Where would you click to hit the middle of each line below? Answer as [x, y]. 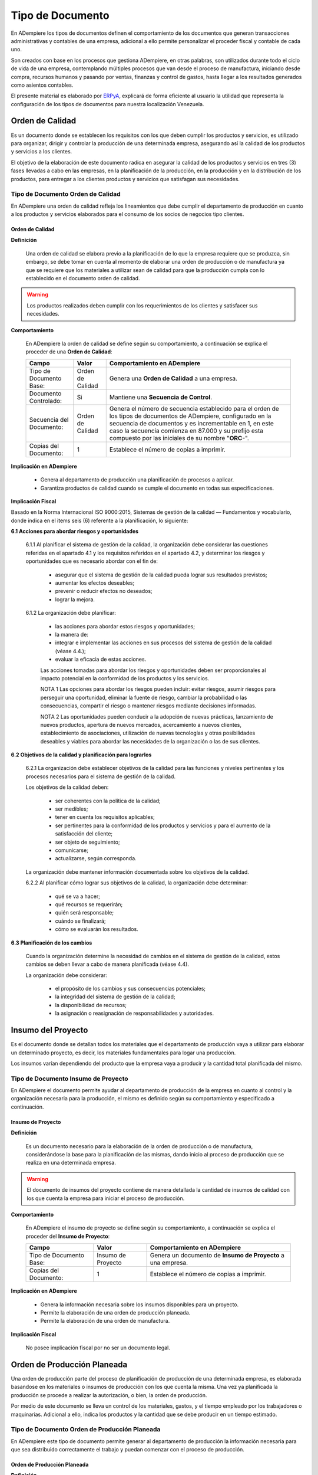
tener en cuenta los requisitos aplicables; [105, 817]
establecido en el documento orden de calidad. [83, 278]
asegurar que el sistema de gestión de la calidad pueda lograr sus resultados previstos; [161, 575]
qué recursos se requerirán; [89, 904]
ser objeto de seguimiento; [87, 842]
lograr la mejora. [75, 599]
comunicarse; [72, 850]
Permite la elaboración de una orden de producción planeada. [115, 1312]
